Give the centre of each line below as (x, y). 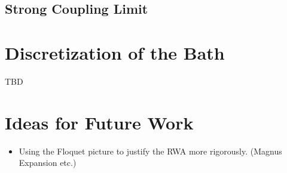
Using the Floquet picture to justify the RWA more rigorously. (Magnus (150, 151)
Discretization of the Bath (115, 52)
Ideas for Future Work (99, 122)
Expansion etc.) (48, 163)
